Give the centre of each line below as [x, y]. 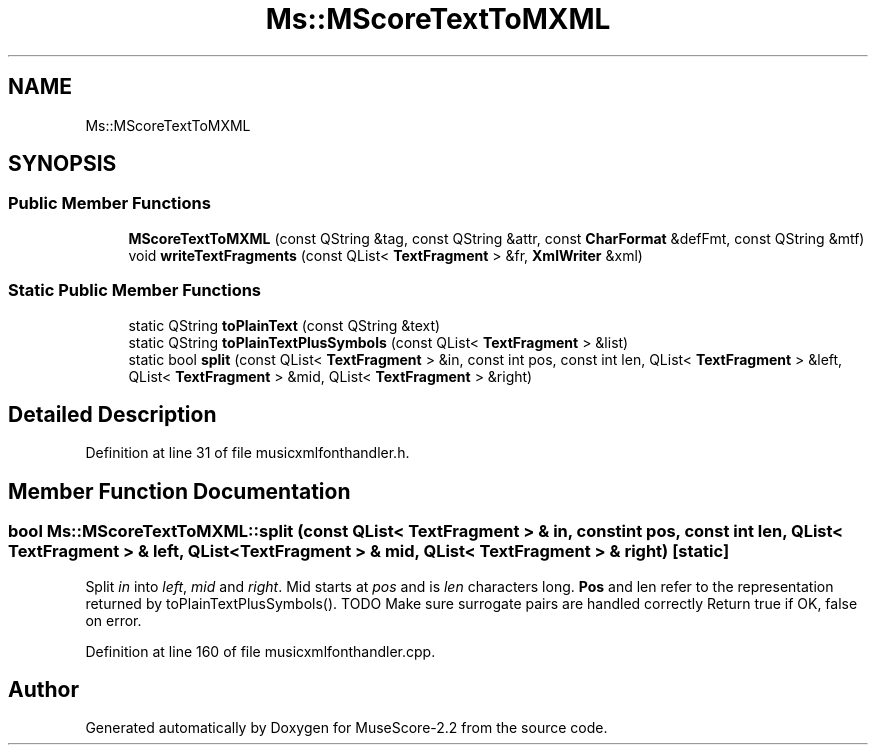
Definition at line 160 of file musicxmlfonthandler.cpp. [260, 651]
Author [43, 690]
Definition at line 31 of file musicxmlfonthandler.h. [247, 453]
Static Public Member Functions [135, 290]
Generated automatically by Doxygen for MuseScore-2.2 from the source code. [346, 728]
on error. [113, 620]
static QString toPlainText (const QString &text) [284, 325]
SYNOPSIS [62, 164]
